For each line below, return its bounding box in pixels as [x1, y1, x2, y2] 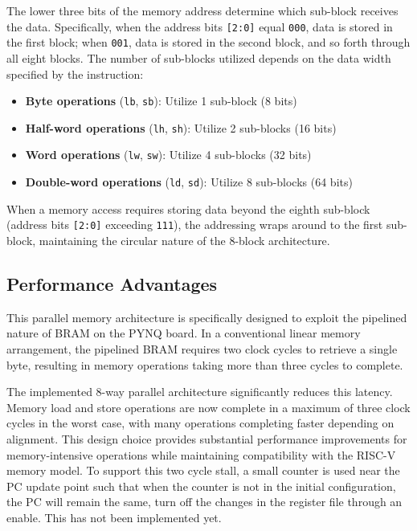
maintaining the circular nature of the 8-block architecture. [39, 231, 330, 248]
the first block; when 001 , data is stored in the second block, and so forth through [6, 34, 411, 51]
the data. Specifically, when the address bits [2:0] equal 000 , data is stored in [6, 18, 393, 35]
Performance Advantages [6, 271, 218, 296]
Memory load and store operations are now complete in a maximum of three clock [6, 398, 411, 415]
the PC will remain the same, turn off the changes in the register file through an [6, 493, 403, 510]
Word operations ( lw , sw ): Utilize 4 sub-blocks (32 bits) [25, 146, 312, 163]
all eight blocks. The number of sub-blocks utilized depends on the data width [6, 49, 391, 66]
